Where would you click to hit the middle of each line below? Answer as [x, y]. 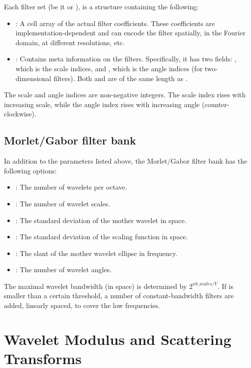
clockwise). [20, 114]
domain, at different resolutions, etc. [70, 42]
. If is [225, 286]
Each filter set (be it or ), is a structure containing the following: [101, 6]
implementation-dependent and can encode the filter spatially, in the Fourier [130, 33]
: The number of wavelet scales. [63, 203]
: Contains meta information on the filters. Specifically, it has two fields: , [126, 59]
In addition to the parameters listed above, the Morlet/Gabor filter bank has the [126, 161]
